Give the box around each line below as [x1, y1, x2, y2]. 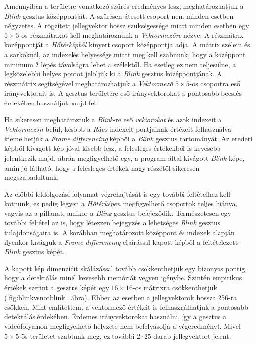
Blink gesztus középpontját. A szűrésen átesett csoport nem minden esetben [4, 10, 234, 21]
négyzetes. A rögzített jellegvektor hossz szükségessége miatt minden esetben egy [4, 20, 249, 31]
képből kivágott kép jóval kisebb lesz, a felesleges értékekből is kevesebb [4, 143, 221, 153]
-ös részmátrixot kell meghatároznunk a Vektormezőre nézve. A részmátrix [19, 30, 244, 40]
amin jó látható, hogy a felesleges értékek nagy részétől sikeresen [4, 162, 200, 172]
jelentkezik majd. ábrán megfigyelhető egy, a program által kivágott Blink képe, [4, 152, 245, 163]
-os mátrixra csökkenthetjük [133, 282, 217, 293]
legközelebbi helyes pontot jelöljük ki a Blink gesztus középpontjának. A [4, 69, 222, 79]
